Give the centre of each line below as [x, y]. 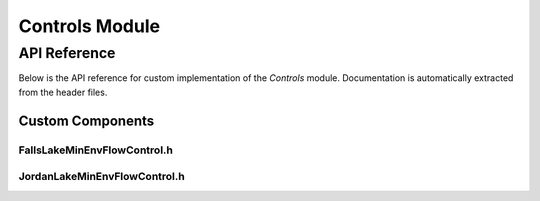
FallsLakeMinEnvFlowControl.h [96, 150]
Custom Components [86, 120]
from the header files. [63, 92]
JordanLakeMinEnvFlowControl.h [101, 177]
